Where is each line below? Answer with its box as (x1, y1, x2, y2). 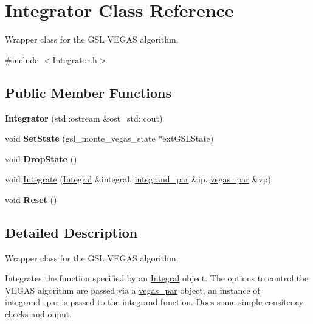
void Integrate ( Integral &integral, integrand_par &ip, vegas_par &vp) (5, 173, 271, 185)
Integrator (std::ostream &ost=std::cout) (5, 111, 163, 124)
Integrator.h (52, 53, 97, 66)
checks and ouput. (5, 308, 72, 320)
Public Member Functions (5, 83, 171, 102)
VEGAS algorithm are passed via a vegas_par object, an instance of (5, 283, 260, 296)
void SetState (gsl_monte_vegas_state (5, 132, 156, 145)
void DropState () (5, 152, 77, 165)
